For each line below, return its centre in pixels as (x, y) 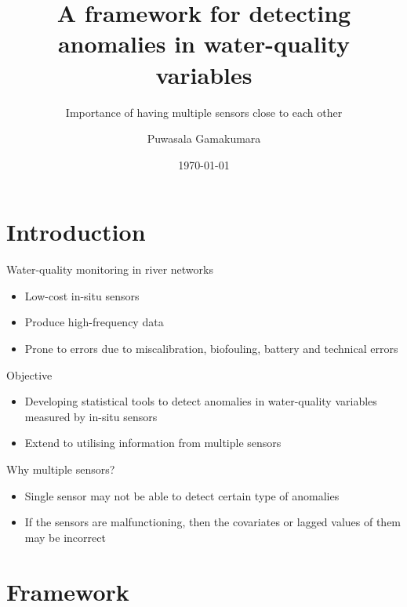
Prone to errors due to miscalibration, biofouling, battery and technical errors (211, 348)
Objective (29, 374)
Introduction (76, 232)
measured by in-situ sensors (91, 416)
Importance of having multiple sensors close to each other (204, 112)
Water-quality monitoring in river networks (110, 269)
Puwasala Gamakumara (204, 138)
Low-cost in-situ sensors (82, 295)
